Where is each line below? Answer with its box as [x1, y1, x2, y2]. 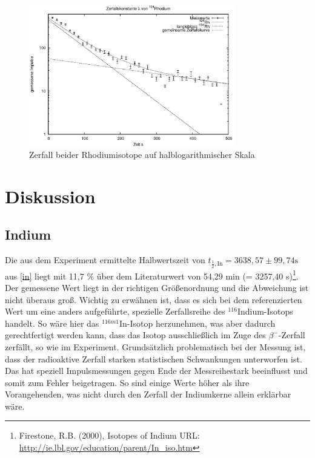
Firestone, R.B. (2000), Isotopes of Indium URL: [19, 429, 200, 442]
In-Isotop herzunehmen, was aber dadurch [119, 316, 276, 329]
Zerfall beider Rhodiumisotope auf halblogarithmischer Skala [29, 148, 255, 161]
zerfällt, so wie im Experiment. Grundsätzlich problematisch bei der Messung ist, [5, 340, 306, 353]
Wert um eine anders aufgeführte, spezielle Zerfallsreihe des [5, 305, 225, 318]
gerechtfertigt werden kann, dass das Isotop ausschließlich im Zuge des [5, 329, 266, 341]
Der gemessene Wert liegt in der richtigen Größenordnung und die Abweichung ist [5, 281, 309, 293]
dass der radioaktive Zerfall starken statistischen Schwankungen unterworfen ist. [5, 352, 302, 365]
